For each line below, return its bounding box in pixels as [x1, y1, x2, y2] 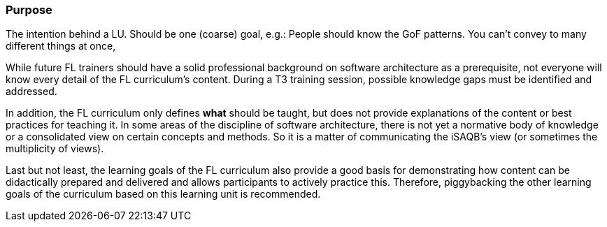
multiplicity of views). [6, 142, 104, 155]
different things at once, [6, 40, 116, 52]
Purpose [6, 3, 52, 17]
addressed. [6, 85, 57, 98]
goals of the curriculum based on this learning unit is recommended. [6, 188, 321, 200]
